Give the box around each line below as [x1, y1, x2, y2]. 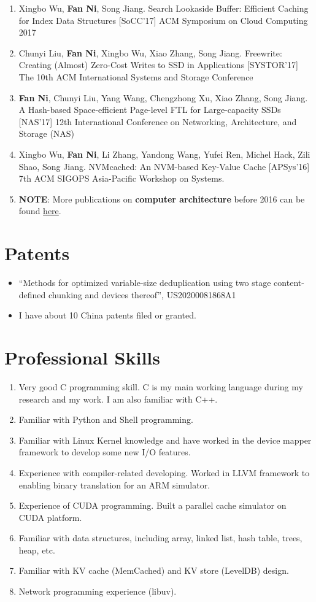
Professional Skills [4, 345, 161, 369]
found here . [18, 204, 61, 217]
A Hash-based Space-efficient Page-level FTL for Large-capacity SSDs [18, 103, 281, 116]
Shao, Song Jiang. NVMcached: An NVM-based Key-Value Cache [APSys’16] [18, 160, 310, 172]
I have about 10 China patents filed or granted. [18, 309, 196, 322]
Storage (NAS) [18, 127, 75, 140]
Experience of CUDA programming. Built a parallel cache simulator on [18, 499, 287, 512]
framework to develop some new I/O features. [18, 446, 191, 458]
